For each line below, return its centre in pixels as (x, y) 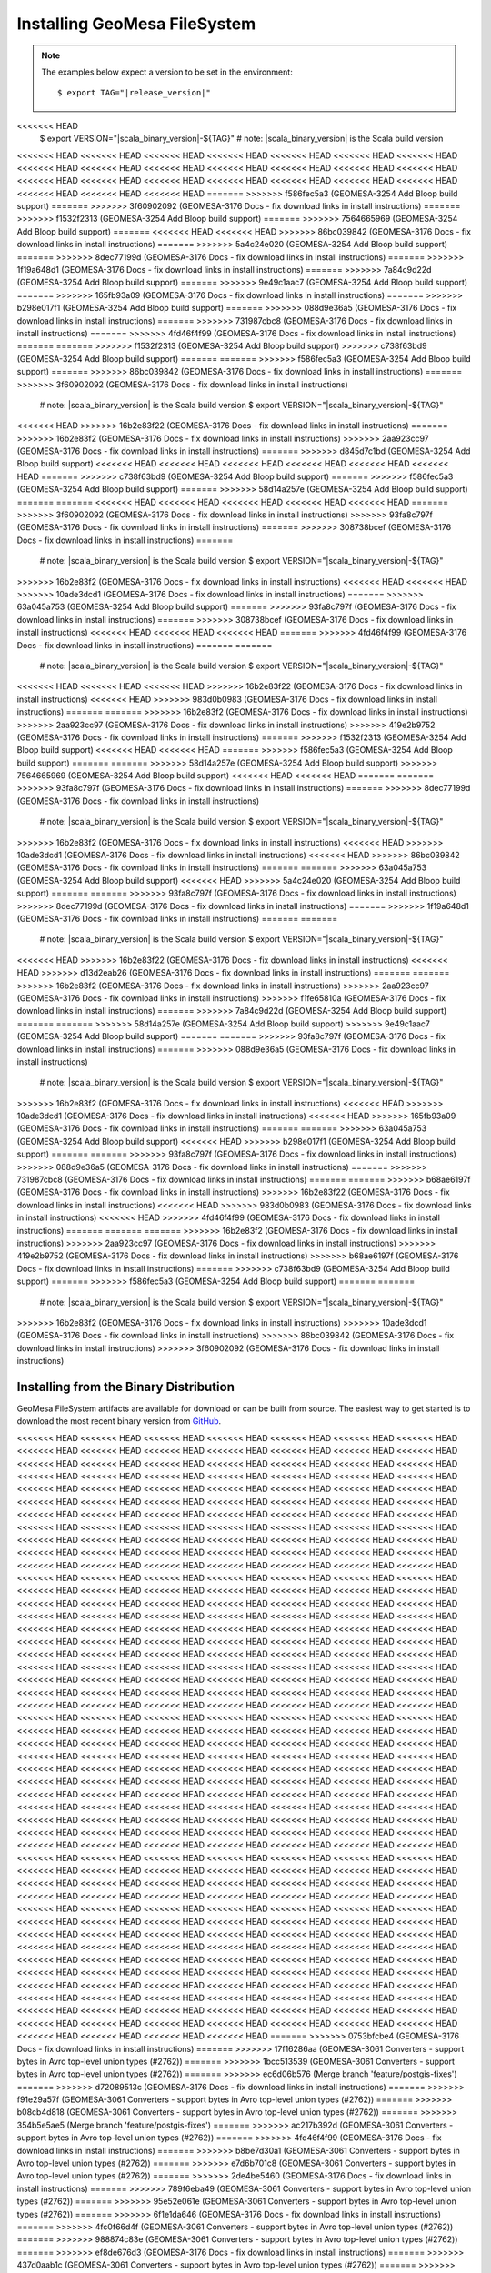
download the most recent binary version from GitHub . (119, 1421)
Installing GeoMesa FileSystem (136, 24)
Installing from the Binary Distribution (126, 1387)
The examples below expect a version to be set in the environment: (167, 72)
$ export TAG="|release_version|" (134, 93)
